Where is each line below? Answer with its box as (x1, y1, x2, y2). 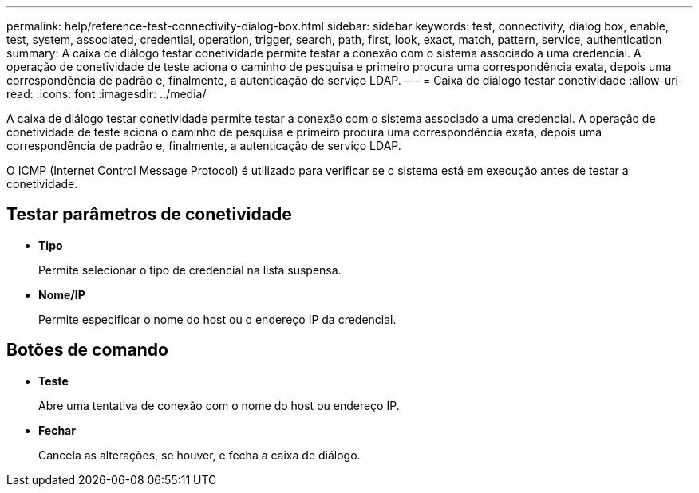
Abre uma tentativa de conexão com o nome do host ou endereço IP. (38, 398, 400, 412)
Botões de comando (6, 340, 168, 361)
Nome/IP (38, 287, 85, 302)
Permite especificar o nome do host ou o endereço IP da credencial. (38, 312, 397, 326)
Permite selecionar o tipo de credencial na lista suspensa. (38, 262, 342, 277)
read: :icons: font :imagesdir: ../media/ (6, 87, 207, 101)
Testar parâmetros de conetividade (6, 204, 292, 225)
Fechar (38, 423, 76, 437)
